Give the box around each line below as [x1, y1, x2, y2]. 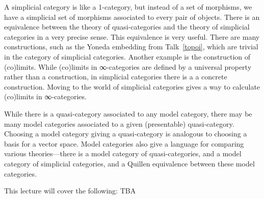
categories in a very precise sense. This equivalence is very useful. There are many [4, 31, 260, 42]
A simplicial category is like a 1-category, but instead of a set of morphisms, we [4, 2, 252, 12]
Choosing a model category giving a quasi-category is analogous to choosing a [4, 128, 247, 139]
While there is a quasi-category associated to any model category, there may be [4, 108, 252, 119]
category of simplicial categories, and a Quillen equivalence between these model [4, 158, 255, 168]
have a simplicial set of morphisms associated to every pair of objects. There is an [4, 11, 260, 22]
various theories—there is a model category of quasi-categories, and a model [4, 148, 242, 159]
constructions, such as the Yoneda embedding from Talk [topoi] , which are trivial [4, 41, 258, 52]
